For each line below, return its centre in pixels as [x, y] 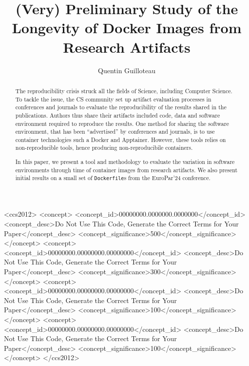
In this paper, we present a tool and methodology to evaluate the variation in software [125, 162]
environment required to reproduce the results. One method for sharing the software [122, 123]
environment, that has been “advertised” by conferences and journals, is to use [115, 132]
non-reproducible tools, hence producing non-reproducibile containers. [104, 148]
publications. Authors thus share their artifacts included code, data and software [118, 115]
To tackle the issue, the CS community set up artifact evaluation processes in [113, 99]
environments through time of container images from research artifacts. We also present [126, 170]
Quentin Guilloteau [127, 70]
